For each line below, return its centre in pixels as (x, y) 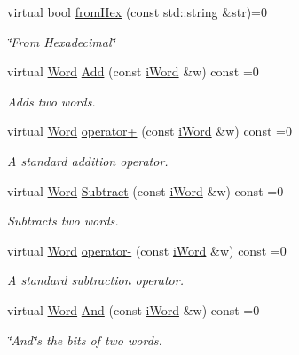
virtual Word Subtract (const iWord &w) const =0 (146, 190)
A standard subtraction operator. (95, 280)
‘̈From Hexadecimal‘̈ (61, 41)
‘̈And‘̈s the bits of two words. (85, 339)
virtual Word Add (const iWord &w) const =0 (133, 71)
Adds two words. (51, 101)
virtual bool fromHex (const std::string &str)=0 (137, 12)
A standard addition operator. (88, 160)
